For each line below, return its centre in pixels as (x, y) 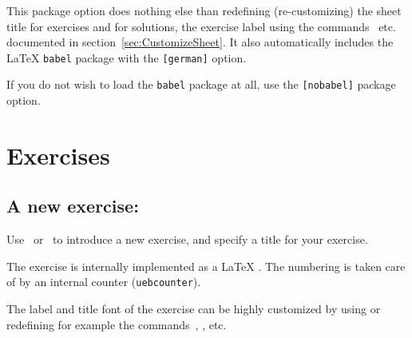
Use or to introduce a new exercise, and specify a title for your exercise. (187, 239)
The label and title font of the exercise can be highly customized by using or (194, 309)
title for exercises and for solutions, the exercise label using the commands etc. (201, 26)
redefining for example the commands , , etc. (117, 324)
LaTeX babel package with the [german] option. (127, 57)
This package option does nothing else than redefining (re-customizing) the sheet (204, 10)
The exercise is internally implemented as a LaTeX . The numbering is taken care (206, 266)
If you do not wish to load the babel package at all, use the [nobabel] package (201, 84)
